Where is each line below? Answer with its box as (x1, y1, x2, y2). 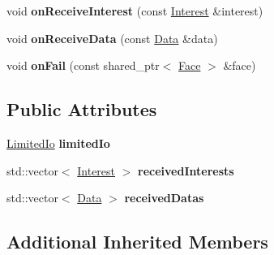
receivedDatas (124, 189, 204, 206)
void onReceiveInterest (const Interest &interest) (6, 2, 263, 19)
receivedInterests (138, 162, 234, 179)
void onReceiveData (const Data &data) (6, 29, 218, 46)
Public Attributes (6, 97, 157, 122)
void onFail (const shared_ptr (6, 57, 160, 74)
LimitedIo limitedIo (6, 134, 110, 151)
